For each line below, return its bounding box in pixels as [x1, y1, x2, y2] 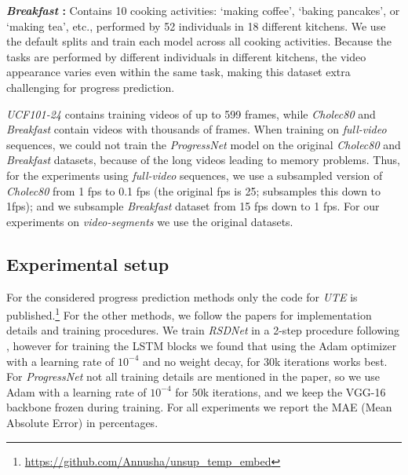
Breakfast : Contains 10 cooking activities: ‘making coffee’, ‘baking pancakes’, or [6, 2, 400, 18]
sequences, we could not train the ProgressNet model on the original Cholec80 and [6, 136, 401, 152]
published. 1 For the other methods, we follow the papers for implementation [6, 305, 372, 323]
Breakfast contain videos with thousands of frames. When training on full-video [6, 121, 387, 137]
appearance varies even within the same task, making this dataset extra [6, 64, 351, 80]
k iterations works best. [275, 353, 388, 369]
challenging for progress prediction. [6, 79, 175, 95]
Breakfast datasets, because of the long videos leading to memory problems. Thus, [6, 152, 400, 168]
